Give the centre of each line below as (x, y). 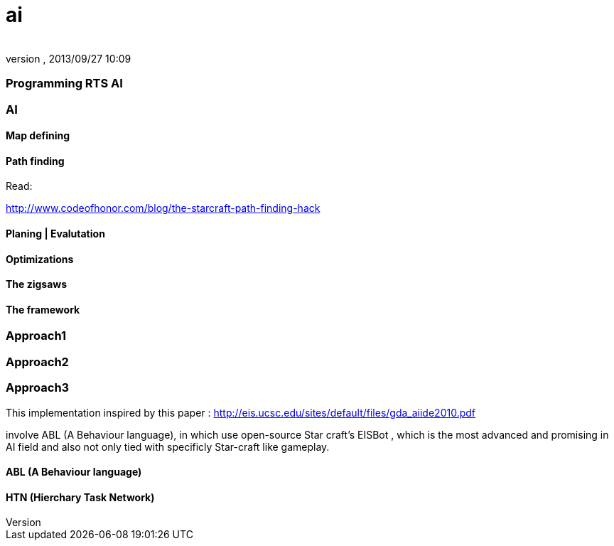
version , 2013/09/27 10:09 (69, 58)
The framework (43, 309)
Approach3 (38, 388)
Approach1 (36, 336)
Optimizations (40, 259)
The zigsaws (37, 284)
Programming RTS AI (64, 84)
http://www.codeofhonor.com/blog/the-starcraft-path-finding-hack (163, 208)
